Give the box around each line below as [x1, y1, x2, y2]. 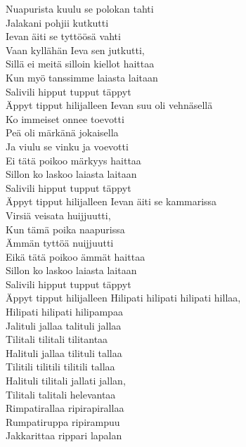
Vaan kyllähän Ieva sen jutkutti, [6, 42, 145, 57]
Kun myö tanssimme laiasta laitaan [6, 70, 158, 84]
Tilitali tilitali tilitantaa [6, 332, 108, 346]
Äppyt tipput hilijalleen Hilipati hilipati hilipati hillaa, [6, 290, 241, 305]
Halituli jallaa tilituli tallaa [6, 345, 122, 360]
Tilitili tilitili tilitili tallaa [6, 359, 115, 374]
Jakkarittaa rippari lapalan [6, 428, 122, 443]
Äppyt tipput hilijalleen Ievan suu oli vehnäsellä [6, 98, 213, 112]
